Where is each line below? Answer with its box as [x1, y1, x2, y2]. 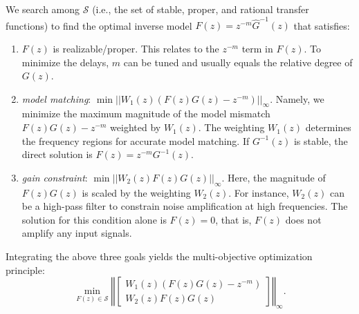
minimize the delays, [21, 55, 109, 69]
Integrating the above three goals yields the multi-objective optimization [6, 249, 313, 264]
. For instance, [228, 185, 289, 199]
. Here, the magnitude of [221, 170, 326, 184]
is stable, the [293, 133, 348, 148]
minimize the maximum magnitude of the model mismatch [21, 106, 270, 121]
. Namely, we [270, 91, 324, 106]
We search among [6, 2, 80, 16]
